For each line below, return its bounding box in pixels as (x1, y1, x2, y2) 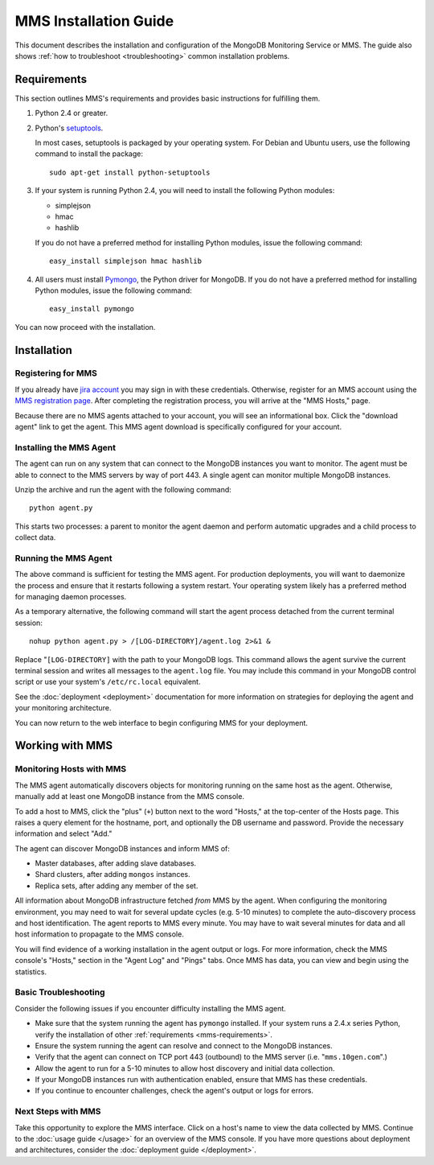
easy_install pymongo (49, 304, 134, 314)
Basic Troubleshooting (14, 986, 105, 998)
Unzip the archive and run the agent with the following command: (14, 484, 232, 494)
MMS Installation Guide (14, 12, 174, 30)
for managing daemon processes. (14, 592, 127, 602)
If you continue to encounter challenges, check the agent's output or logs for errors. (35, 1086, 313, 1096)
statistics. (14, 966, 47, 977)
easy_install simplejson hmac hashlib (49, 257, 203, 266)
